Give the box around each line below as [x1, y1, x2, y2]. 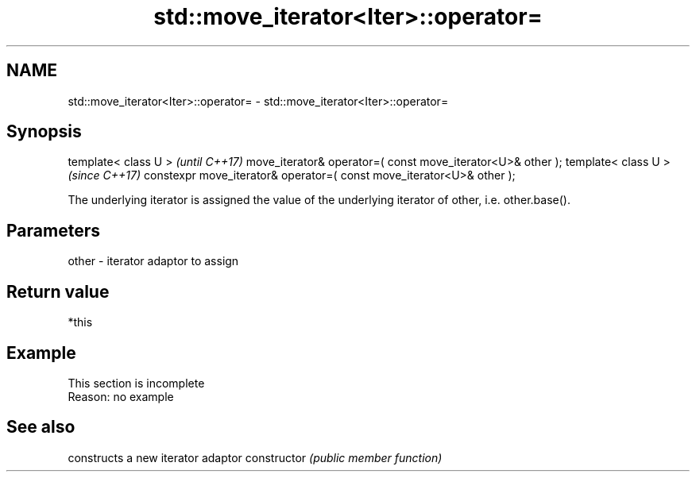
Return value [6, 281, 110, 302]
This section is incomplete [68, 376, 205, 390]
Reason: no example [68, 389, 174, 403]
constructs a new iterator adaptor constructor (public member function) [68, 450, 443, 465]
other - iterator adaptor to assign [68, 254, 239, 268]
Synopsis [6, 121, 82, 142]
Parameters [6, 220, 100, 241]
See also [6, 417, 75, 438]
